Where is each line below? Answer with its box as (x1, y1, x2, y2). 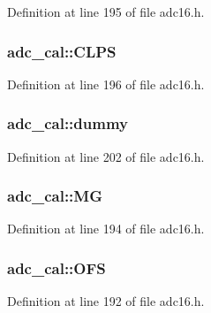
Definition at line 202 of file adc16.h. (7, 147, 205, 165)
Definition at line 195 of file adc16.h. (7, 3, 205, 20)
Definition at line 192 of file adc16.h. (7, 292, 205, 310)
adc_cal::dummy (7, 112, 128, 134)
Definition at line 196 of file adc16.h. (7, 74, 205, 93)
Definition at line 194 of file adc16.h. (7, 219, 205, 238)
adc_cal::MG (7, 185, 102, 207)
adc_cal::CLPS (7, 40, 117, 62)
